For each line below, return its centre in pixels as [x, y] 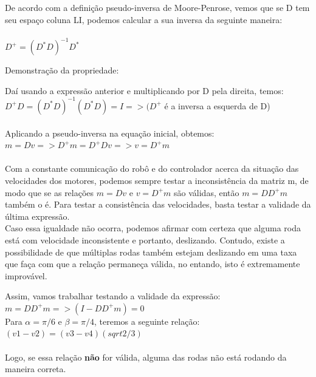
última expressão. [37, 216]
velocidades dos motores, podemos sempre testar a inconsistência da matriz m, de [157, 180]
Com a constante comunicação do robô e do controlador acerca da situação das [152, 168]
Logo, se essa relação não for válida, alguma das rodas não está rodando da [146, 357]
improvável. [26, 275]
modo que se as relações [50, 192]
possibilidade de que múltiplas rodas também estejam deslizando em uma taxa [151, 252]
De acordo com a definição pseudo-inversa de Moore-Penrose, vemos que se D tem [157, 7]
